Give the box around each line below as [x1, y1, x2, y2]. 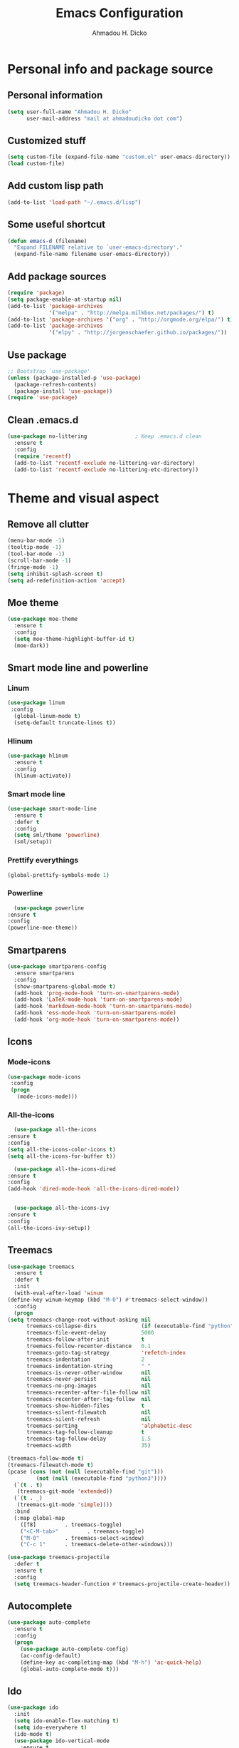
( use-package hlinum [7, 752, 69, 760]
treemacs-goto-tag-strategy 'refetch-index [26, 1349, 186, 1356]
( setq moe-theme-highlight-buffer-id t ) [14, 635, 135, 642]
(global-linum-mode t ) [14, 713, 81, 720]
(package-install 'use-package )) [14, 387, 113, 395]
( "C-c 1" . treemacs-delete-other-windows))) [20, 1541, 174, 1548]
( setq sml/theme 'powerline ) [14, 832, 100, 839]
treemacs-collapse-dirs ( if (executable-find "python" [26, 1322, 234, 1330]
